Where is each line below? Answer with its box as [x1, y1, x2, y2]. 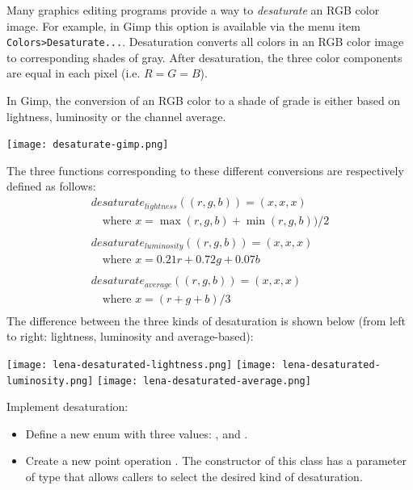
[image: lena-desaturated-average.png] [97, 375, 311, 387]
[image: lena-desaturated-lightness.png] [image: [6, 358, 276, 371]
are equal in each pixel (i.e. [6, 65, 141, 82]
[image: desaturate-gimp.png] [6, 139, 169, 151]
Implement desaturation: [6, 398, 129, 415]
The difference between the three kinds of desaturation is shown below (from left [6, 312, 406, 329]
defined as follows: [6, 178, 96, 195]
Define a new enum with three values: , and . [25, 425, 248, 442]
